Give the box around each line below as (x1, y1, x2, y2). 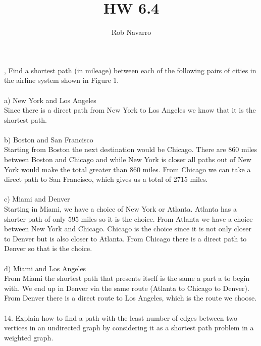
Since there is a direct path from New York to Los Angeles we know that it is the (4, 105, 256, 115)
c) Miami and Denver (4, 193, 70, 204)
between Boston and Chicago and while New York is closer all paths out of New (4, 154, 251, 165)
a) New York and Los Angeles (4, 94, 96, 105)
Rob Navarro (111, 27, 151, 37)
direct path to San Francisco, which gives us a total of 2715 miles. (4, 174, 208, 184)
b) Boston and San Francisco (4, 134, 93, 144)
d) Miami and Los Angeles (4, 263, 86, 273)
